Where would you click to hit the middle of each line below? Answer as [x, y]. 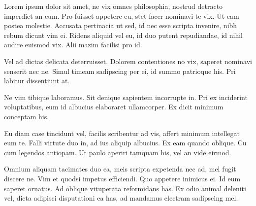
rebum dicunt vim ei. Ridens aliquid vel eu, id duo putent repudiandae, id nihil [123, 35]
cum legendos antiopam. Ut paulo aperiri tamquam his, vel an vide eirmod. [118, 152]
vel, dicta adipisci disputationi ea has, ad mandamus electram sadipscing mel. [121, 198]
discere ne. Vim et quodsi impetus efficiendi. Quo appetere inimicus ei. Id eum [122, 178]
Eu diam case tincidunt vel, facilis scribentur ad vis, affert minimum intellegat [122, 133]
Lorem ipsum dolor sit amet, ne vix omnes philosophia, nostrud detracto [113, 6]
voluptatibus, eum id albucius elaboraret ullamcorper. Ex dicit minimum [114, 107]
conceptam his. [27, 116]
